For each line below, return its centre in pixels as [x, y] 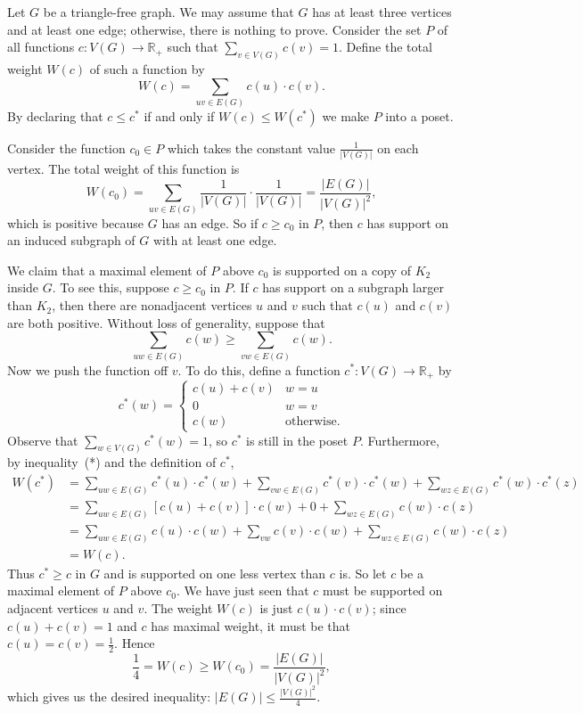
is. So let [363, 573]
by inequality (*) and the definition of [112, 462]
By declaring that [55, 115]
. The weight [178, 607]
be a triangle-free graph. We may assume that [168, 12]
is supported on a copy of [341, 270]
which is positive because [76, 222]
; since [389, 607]
